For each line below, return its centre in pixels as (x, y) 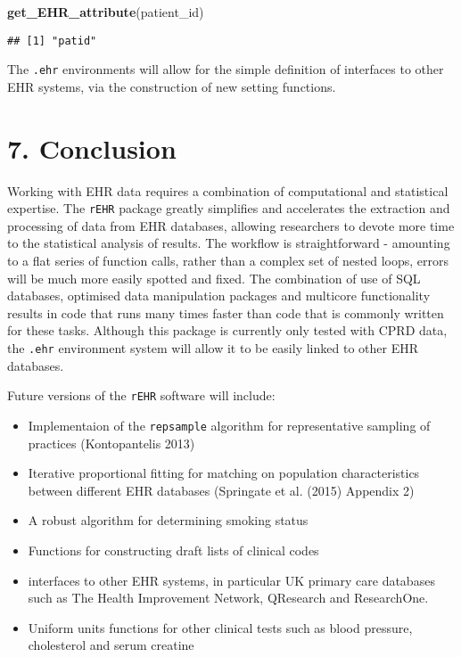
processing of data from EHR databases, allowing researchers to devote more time (231, 225)
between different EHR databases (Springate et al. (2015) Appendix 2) (221, 490)
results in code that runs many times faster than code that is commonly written (226, 312)
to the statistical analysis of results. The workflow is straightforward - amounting (229, 243)
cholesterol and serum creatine (111, 645)
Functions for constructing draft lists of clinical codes (173, 550)
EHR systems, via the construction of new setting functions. (172, 86)
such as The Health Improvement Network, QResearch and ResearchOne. (228, 598)
